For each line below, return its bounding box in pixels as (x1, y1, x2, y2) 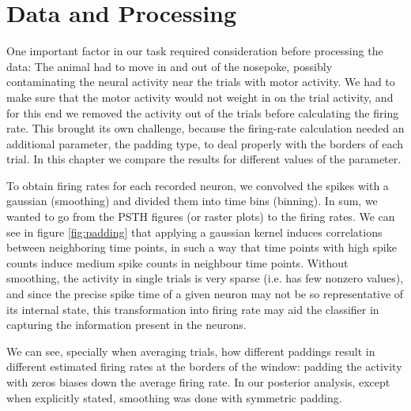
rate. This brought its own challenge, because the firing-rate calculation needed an (6, 120, 405, 136)
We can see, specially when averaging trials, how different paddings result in (6, 342, 375, 359)
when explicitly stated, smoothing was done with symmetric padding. (6, 389, 342, 405)
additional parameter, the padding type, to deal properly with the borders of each (6, 135, 404, 151)
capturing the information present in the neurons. (6, 316, 247, 333)
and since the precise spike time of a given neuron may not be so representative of (6, 286, 404, 302)
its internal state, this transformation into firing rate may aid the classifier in (6, 301, 379, 317)
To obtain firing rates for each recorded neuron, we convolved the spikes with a (6, 177, 389, 193)
